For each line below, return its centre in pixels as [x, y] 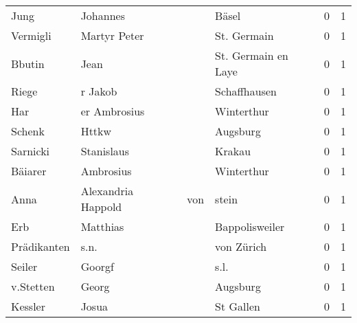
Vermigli [31, 35]
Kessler [28, 306]
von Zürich [241, 246]
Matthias [102, 226]
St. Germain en [252, 55]
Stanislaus [105, 151]
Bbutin [28, 63]
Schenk [28, 131]
